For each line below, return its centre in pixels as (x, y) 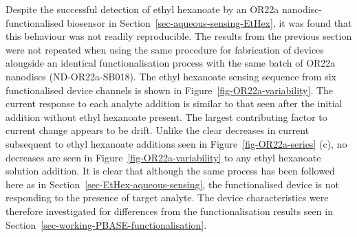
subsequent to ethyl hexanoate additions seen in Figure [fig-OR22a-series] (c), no (176, 143)
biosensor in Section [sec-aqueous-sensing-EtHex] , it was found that (209, 22)
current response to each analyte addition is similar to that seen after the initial (174, 103)
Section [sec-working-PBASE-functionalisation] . (106, 224)
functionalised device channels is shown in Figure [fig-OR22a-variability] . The (170, 90)
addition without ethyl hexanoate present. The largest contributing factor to (166, 116)
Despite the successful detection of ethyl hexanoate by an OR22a (142, 9)
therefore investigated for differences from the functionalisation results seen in (169, 211)
